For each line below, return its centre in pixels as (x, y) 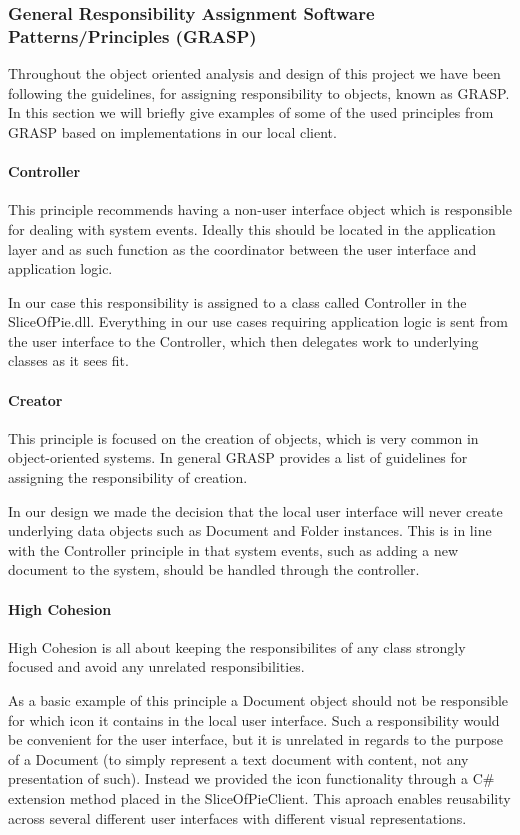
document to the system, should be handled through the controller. (214, 569)
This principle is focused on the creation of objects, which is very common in (243, 437)
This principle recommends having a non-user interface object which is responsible (260, 209)
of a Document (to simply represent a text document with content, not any (238, 758)
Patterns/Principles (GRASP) (132, 35)
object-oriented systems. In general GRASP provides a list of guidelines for (238, 457)
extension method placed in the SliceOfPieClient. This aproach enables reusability (259, 797)
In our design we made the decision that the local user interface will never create (255, 510)
